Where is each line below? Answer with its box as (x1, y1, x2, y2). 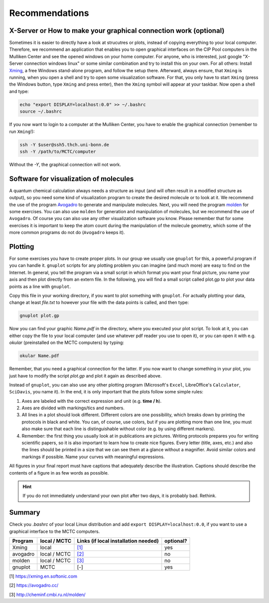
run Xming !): (9, 128, 35, 134)
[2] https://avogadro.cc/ (9, 583, 59, 589)
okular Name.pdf (19, 353, 60, 359)
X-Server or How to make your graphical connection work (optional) (9, 26, 225, 35)
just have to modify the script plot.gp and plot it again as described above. (9, 372, 162, 378)
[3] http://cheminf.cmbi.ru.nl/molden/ (9, 592, 86, 598)
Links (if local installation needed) (77, 538, 159, 545)
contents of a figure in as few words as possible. (9, 470, 109, 476)
